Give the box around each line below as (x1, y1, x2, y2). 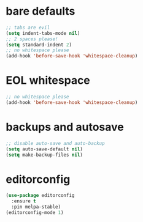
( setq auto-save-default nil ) (6, 146, 83, 152)
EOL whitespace (6, 73, 90, 87)
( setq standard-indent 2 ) (6, 42, 72, 48)
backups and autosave (6, 120, 124, 134)
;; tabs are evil (6, 24, 50, 31)
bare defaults (6, 4, 75, 18)
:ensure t (11, 198, 36, 204)
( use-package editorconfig (6, 193, 75, 199)
